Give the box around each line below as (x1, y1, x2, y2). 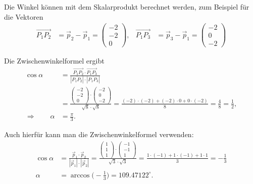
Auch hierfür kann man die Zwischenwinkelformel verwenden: (4, 129, 194, 140)
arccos (70, 171, 90, 179)
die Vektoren (4, 11, 43, 22)
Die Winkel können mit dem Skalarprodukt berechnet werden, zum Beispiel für (4, 2, 249, 12)
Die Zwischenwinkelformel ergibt (4, 55, 105, 66)
